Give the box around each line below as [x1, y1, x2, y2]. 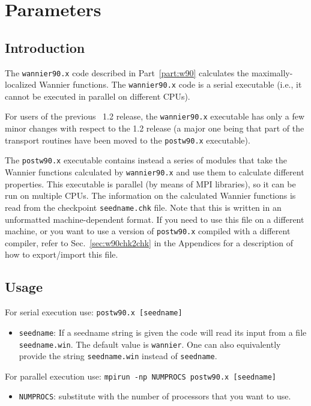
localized [5, 78, 37, 91]
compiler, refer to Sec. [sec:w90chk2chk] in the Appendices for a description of [5, 236, 293, 249]
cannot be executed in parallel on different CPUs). [5, 89, 190, 102]
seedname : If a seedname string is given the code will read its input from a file [19, 326, 307, 338]
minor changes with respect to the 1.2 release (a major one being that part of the [5, 122, 304, 135]
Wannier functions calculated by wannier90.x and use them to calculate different [5, 166, 304, 178]
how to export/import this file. [5, 248, 118, 261]
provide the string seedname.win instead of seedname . [19, 350, 217, 362]
